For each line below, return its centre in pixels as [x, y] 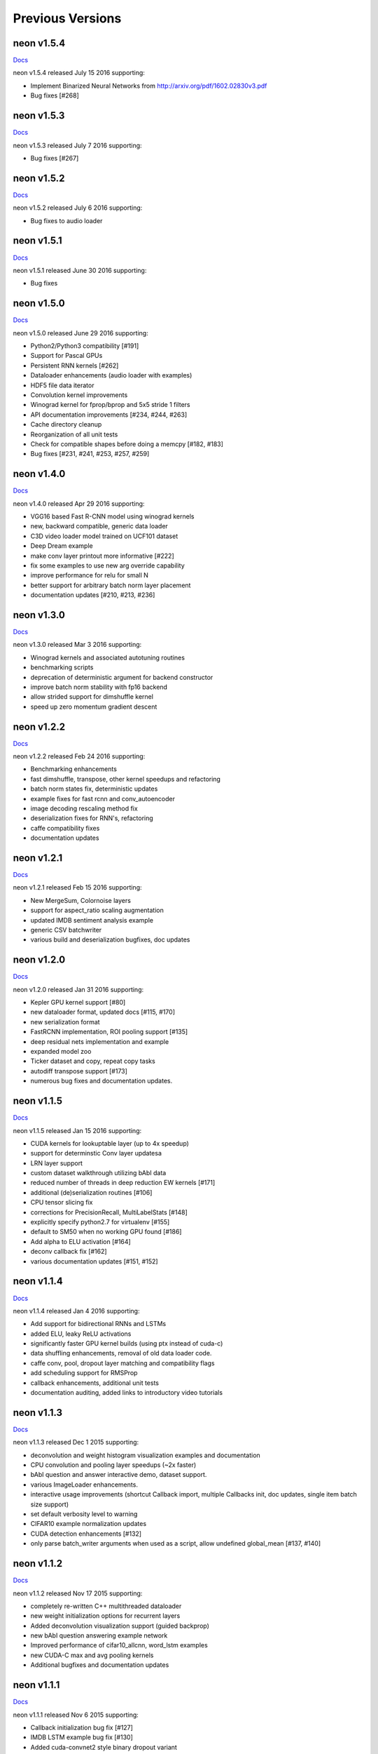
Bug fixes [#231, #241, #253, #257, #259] [90, 454]
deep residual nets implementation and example [100, 1041]
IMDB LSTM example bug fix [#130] [82, 1737]
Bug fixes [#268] [55, 95]
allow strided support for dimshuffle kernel [92, 697]
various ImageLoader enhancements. [84, 1485]
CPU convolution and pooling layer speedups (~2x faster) [113, 1465]
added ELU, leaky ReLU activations [81, 1334]
